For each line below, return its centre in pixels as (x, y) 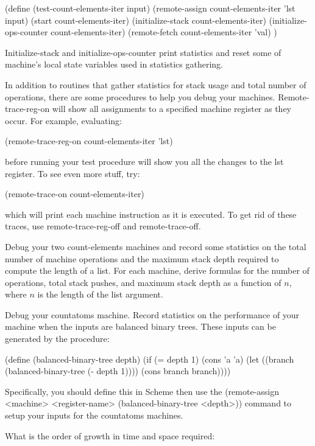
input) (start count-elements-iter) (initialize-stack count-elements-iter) (136, 20)
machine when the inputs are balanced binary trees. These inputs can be (140, 326)
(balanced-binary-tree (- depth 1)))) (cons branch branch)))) (118, 371)
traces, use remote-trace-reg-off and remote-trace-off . (103, 226)
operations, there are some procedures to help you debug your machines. (140, 96)
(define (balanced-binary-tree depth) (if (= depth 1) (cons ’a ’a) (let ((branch (150, 359)
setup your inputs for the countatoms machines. (94, 415)
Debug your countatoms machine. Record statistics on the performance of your (152, 314)
